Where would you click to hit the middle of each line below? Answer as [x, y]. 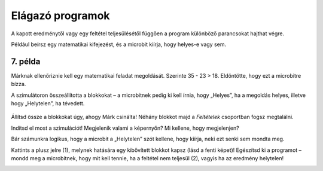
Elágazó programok [60, 16]
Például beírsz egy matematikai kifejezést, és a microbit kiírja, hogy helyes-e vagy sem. [119, 44]
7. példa [26, 61]
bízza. [19, 84]
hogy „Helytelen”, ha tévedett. [48, 103]
